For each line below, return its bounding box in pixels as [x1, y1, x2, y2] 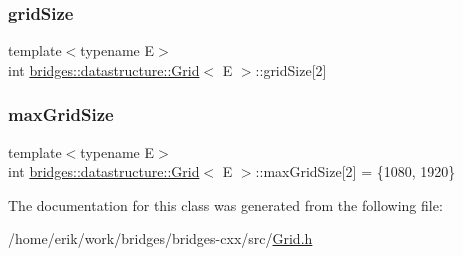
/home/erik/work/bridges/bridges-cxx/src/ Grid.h [8, 228, 313, 249]
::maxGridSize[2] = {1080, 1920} [255, 161, 456, 182]
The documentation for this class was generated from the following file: [8, 194, 443, 215]
